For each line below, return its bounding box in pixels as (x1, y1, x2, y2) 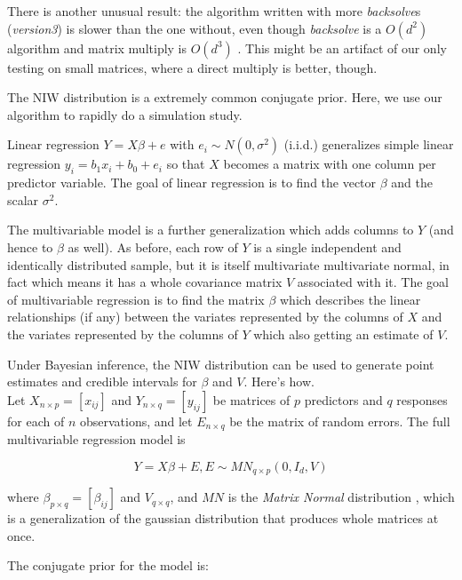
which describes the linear (280, 290, 421, 308)
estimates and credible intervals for (7, 372, 197, 391)
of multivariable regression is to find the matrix (7, 290, 265, 308)
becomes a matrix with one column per (223, 155, 436, 173)
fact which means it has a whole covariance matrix (7, 273, 283, 291)
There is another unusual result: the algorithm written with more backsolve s (7, 2, 421, 20)
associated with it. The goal (297, 273, 449, 291)
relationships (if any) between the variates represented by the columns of (7, 307, 403, 326)
